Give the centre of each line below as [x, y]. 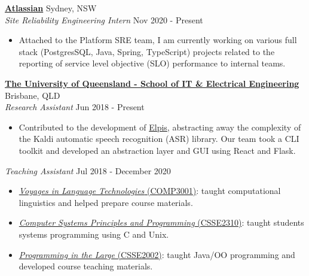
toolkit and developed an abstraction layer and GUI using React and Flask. [157, 150]
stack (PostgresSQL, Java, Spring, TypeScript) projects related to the [147, 51]
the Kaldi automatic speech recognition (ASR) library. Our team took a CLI [159, 139]
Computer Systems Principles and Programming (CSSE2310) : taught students [161, 222]
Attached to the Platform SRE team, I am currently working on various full [158, 40]
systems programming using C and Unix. [94, 234]
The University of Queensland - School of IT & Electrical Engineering [152, 83]
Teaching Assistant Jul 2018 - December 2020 [88, 170]
